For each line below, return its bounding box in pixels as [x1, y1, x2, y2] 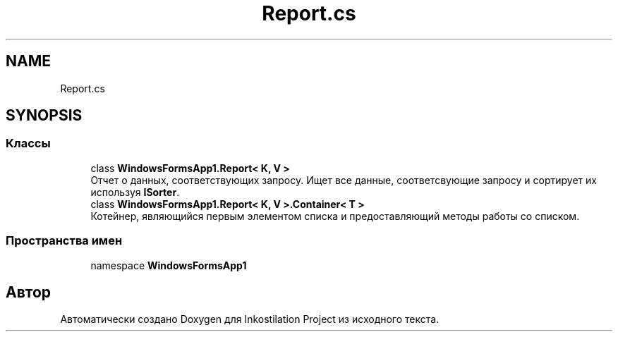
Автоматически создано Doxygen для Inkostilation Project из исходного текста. [60, 313, 440, 326]
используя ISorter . [90, 185, 180, 198]
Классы [6, 136, 51, 151]
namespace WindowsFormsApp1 [90, 259, 247, 271]
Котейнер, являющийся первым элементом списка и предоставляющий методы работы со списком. [90, 209, 580, 222]
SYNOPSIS [6, 106, 83, 125]
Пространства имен [6, 233, 123, 248]
